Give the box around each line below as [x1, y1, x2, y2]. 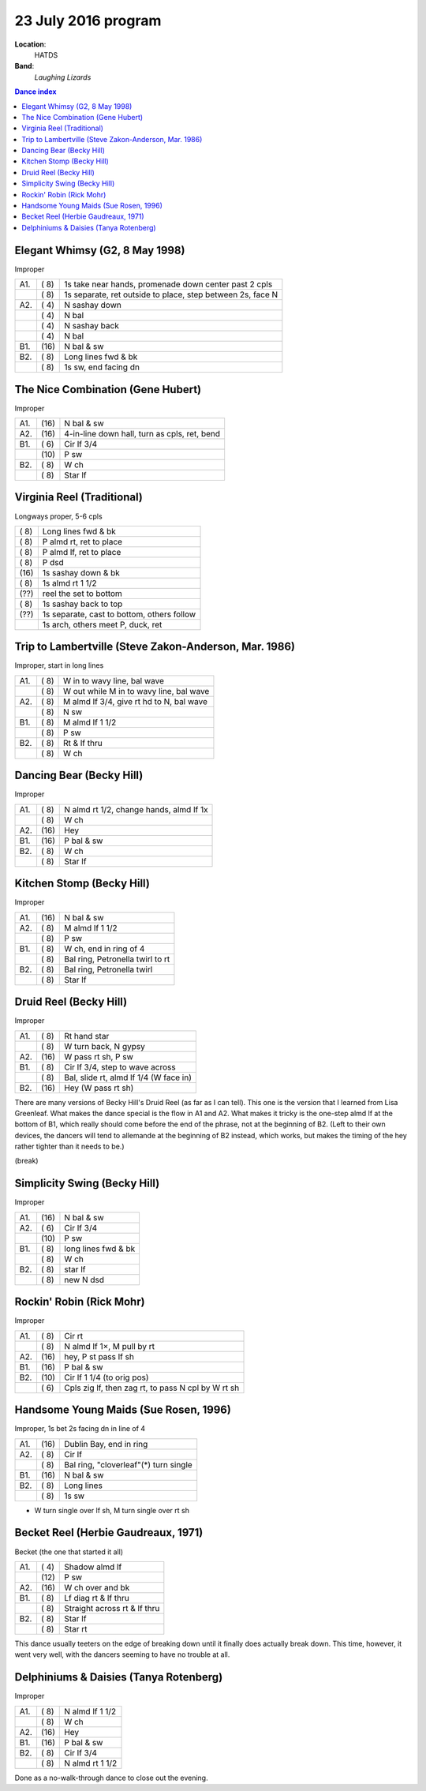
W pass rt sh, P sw [64, 1051, 134, 1062]
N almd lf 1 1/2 [64, 1706, 117, 1717]
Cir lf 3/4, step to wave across [64, 1062, 177, 1073]
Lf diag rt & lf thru [64, 1592, 129, 1603]
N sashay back [64, 320, 120, 332]
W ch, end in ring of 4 [64, 943, 145, 954]
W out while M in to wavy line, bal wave [63, 685, 210, 696]
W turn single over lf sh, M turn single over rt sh [34, 1505, 189, 1515]
